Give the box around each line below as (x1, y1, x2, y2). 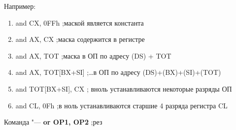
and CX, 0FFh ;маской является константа (15, 17, 144, 28)
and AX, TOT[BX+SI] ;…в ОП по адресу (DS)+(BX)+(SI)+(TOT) (15, 67, 221, 77)
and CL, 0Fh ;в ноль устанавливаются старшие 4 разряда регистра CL (15, 100, 228, 110)
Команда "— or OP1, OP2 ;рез (4, 117, 102, 127)
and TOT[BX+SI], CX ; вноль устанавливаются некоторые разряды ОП (15, 83, 232, 94)
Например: (4, 1, 36, 11)
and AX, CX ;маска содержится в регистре (15, 34, 145, 44)
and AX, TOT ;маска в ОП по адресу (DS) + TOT (15, 50, 171, 61)
